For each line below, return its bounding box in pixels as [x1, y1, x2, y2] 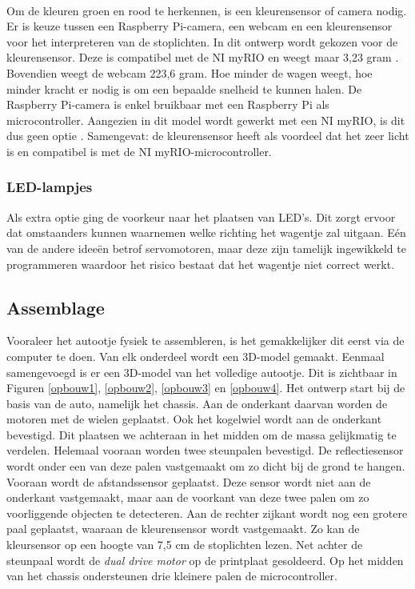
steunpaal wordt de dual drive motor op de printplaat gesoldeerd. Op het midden [6, 551, 404, 568]
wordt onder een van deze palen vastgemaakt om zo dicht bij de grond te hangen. [6, 458, 405, 475]
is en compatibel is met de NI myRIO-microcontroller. [6, 142, 272, 159]
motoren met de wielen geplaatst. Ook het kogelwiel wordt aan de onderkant [6, 411, 382, 427]
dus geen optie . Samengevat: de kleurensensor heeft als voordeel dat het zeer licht [6, 127, 409, 144]
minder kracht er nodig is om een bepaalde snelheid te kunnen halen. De [6, 80, 362, 97]
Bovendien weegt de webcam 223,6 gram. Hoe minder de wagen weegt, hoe [6, 64, 373, 81]
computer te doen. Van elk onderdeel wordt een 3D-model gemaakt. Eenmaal [6, 347, 385, 364]
